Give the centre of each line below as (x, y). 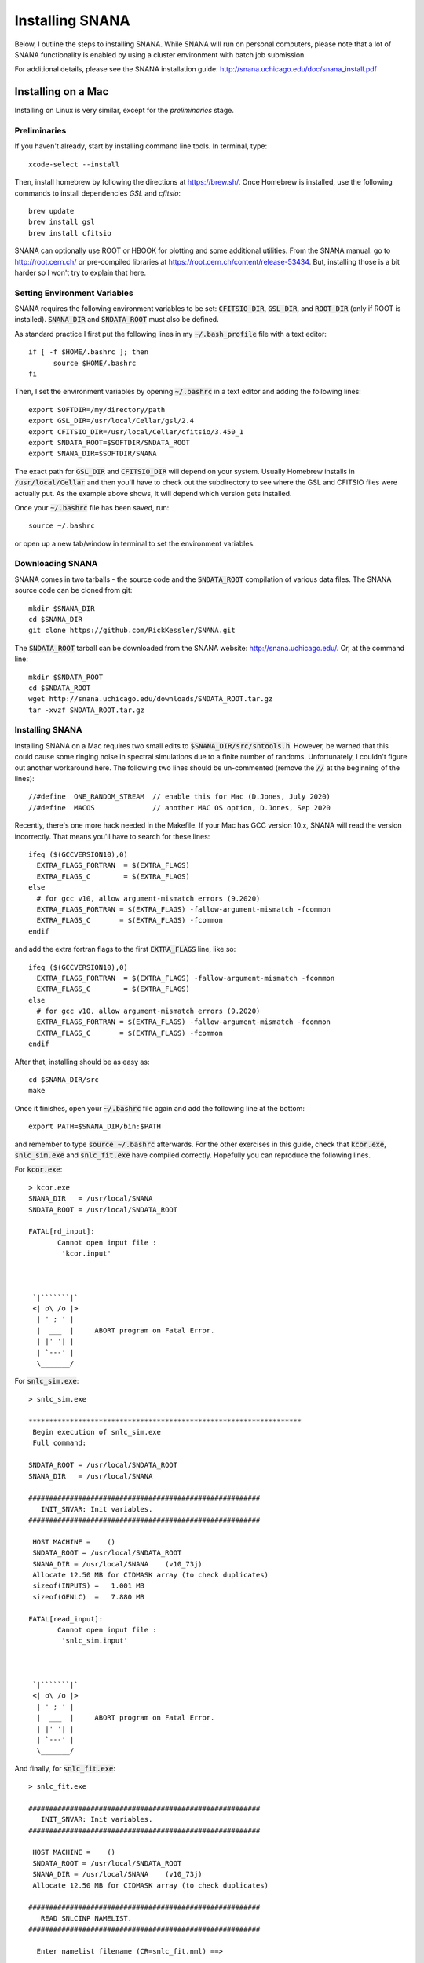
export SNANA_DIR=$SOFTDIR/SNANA (93, 454)
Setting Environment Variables (74, 293)
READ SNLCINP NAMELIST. (86, 1918)
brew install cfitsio (70, 233)
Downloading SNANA (56, 564)
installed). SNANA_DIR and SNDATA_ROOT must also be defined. (117, 320)
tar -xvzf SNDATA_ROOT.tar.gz (87, 710)
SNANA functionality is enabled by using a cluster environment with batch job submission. (160, 54)
